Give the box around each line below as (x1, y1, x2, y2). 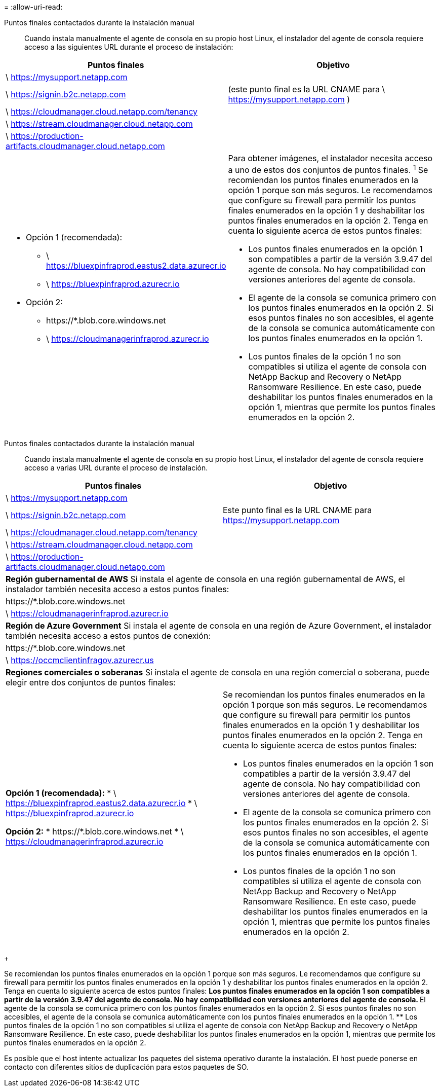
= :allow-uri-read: (4, 3, 63, 11)
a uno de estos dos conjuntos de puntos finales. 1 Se (228, 163, 428, 175)
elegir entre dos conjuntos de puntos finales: (6, 677, 176, 688)
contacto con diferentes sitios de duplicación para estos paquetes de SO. (4, 1063, 249, 1072)
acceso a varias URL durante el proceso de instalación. (24, 463, 208, 472)
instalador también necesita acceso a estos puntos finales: (6, 584, 229, 595)
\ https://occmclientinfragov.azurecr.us (6, 655, 154, 666)
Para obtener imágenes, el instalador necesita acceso (228, 153, 433, 163)
